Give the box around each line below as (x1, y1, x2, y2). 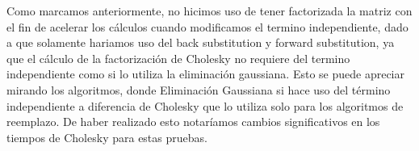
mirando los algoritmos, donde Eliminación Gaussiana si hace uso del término (6, 81, 391, 98)
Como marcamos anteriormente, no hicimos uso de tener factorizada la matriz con (6, 2, 413, 19)
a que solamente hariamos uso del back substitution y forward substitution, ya (6, 34, 395, 51)
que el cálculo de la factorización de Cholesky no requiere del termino (6, 49, 350, 66)
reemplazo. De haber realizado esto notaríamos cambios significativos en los (6, 113, 380, 130)
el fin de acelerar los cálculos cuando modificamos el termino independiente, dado (6, 18, 409, 35)
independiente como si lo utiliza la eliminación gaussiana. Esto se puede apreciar (6, 65, 404, 82)
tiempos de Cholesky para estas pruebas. (6, 128, 207, 145)
